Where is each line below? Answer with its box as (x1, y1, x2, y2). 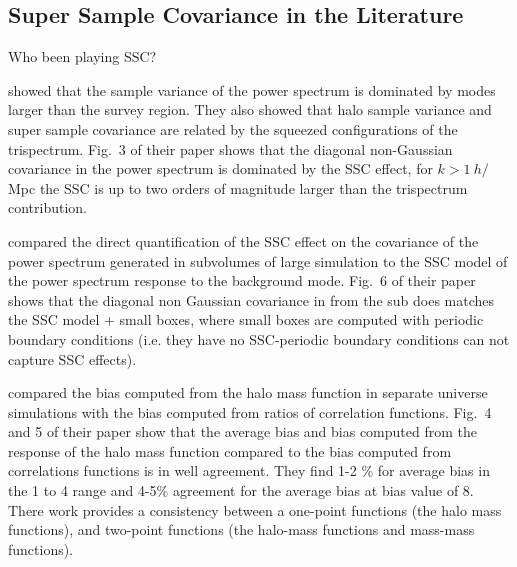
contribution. (8, 197, 88, 218)
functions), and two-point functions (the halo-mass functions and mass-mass (8, 519, 475, 540)
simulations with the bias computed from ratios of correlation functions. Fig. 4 (8, 401, 492, 422)
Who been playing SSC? (8, 46, 157, 67)
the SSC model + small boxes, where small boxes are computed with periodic (8, 309, 484, 330)
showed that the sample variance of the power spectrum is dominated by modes (8, 79, 496, 100)
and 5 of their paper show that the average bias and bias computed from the (8, 421, 477, 442)
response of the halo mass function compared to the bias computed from (8, 440, 452, 461)
